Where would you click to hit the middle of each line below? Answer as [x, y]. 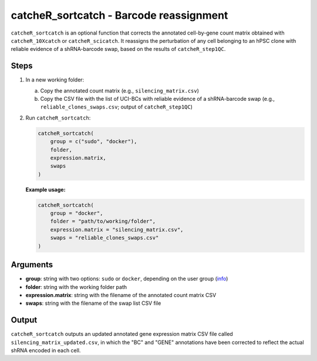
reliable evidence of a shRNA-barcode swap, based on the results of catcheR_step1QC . [118, 49]
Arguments [32, 265]
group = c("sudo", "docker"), [94, 142]
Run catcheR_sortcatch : [58, 118]
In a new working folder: [55, 80]
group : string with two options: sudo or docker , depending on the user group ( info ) [127, 279]
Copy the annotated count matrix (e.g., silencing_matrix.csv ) [120, 90]
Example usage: [45, 189]
